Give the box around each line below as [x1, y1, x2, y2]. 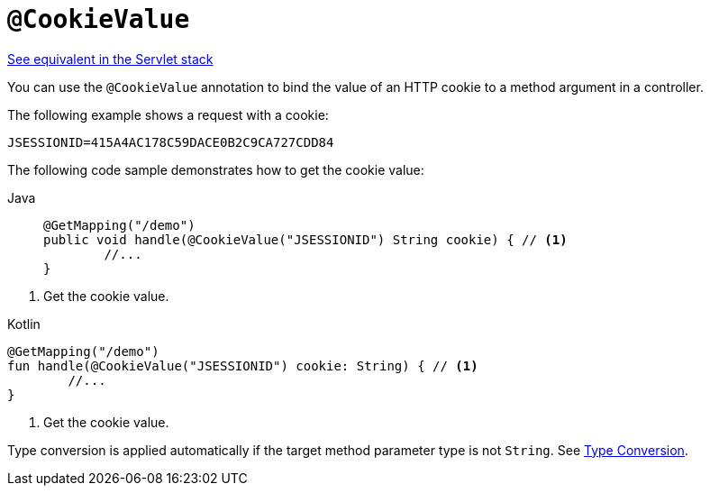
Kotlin [7, 315, 41, 332]
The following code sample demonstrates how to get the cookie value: [7, 161, 424, 178]
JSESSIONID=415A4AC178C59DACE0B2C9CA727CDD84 [7, 134, 334, 150]
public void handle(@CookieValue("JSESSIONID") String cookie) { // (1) [43, 232, 568, 247]
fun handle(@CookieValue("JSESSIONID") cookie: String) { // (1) [7, 358, 478, 373]
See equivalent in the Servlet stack [7, 50, 214, 67]
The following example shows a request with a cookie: [7, 106, 329, 123]
